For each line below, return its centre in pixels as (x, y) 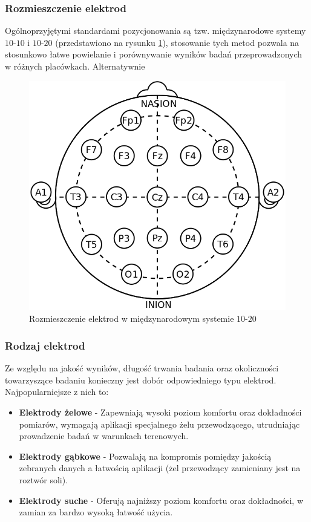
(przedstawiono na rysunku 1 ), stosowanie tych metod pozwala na (177, 42)
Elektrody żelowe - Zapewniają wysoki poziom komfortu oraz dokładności (160, 412)
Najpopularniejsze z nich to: (57, 392)
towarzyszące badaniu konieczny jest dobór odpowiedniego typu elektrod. (141, 380)
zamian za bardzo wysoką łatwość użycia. (96, 512)
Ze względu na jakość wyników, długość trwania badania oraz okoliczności (142, 368)
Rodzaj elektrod (45, 345)
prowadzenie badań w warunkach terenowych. (104, 436)
